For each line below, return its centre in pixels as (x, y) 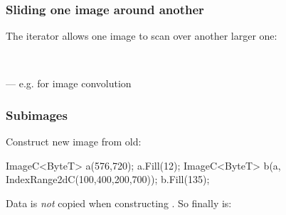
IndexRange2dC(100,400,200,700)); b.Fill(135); (108, 179)
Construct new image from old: (74, 142)
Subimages (37, 115)
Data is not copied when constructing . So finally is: (119, 203)
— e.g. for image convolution (69, 83)
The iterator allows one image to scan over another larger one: (142, 36)
